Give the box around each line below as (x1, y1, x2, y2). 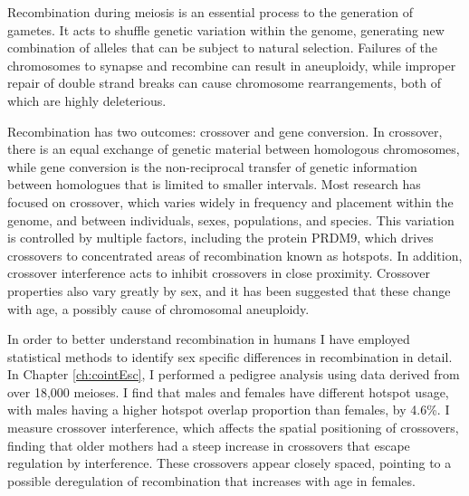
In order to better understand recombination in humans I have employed (7, 329, 410, 348)
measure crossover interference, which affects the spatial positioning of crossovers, (7, 418, 459, 437)
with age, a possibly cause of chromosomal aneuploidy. (7, 299, 310, 318)
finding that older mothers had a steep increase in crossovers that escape (7, 435, 410, 454)
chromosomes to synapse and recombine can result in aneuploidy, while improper (7, 55, 456, 74)
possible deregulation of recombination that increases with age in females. (7, 471, 416, 490)
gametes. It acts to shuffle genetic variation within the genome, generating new (7, 20, 445, 39)
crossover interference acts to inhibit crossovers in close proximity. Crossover (7, 263, 430, 282)
